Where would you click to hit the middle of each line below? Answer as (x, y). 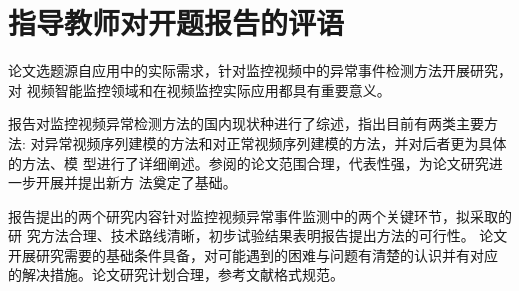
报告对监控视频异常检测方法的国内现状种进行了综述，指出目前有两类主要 (246, 123)
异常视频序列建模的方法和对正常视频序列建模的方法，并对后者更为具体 (275, 142)
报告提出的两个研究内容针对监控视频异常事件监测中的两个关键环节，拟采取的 (260, 215)
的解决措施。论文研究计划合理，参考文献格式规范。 (176, 274)
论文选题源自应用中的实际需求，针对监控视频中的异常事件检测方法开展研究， (260, 70)
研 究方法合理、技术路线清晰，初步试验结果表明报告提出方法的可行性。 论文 (258, 235)
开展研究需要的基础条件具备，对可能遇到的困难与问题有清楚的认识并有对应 (253, 254)
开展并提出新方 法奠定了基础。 (136, 182)
